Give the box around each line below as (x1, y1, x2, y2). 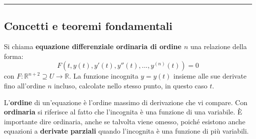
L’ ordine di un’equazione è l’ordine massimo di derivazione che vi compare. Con (4, 97, 248, 107)
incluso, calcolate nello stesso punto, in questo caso (54, 80, 208, 90)
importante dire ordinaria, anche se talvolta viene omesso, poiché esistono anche (4, 116, 246, 126)
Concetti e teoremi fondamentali (4, 18, 173, 33)
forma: (4, 51, 24, 61)
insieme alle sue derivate (173, 71, 247, 81)
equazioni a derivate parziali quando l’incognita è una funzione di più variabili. (4, 126, 249, 136)
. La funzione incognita (69, 71, 139, 81)
